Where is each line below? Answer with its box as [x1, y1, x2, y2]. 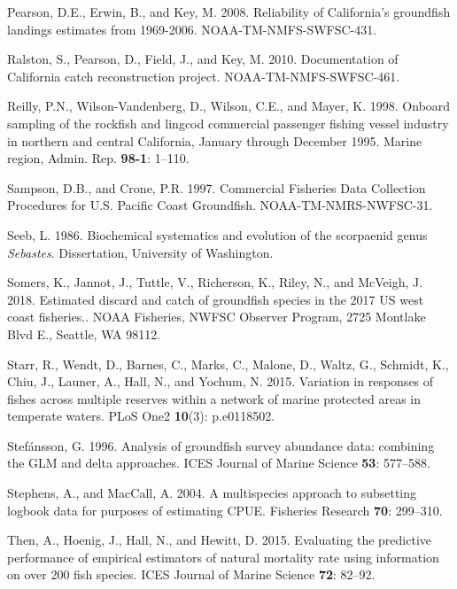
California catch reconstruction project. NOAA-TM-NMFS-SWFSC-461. [7, 66, 400, 85]
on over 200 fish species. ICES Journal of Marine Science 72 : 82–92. [7, 565, 376, 584]
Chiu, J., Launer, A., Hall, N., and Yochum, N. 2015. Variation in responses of [7, 372, 434, 391]
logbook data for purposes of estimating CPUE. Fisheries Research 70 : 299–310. [7, 500, 443, 519]
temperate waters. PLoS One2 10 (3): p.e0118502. [7, 407, 275, 425]
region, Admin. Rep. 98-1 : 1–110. [7, 149, 190, 167]
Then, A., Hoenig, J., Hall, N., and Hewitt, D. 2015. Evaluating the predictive [7, 531, 431, 549]
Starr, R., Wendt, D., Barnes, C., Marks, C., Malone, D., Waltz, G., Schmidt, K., [7, 354, 449, 373]
